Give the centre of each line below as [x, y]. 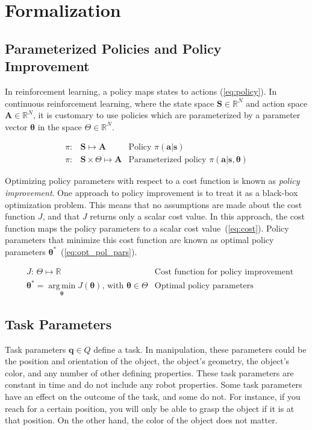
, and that [61, 216]
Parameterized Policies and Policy [113, 48]
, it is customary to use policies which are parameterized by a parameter [167, 115]
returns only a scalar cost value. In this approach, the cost [197, 216]
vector [16, 126]
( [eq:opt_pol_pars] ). [99, 251]
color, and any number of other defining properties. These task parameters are [149, 372]
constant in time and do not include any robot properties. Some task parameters [154, 384]
